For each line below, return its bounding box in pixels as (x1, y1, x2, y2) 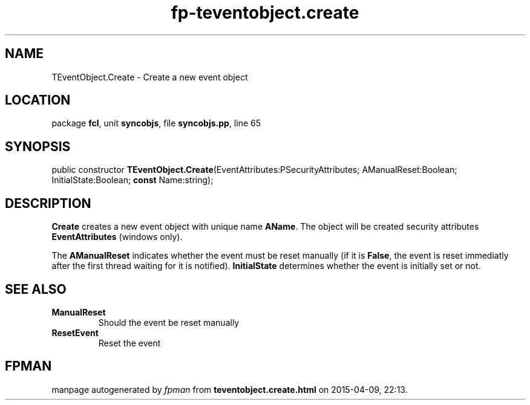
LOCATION (5, 92, 71, 108)
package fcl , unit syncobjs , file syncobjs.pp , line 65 (51, 118, 261, 129)
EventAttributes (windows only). (51, 232, 183, 242)
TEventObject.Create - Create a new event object (51, 71, 248, 82)
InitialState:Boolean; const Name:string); (51, 175, 214, 186)
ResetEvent (51, 327, 99, 338)
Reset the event (98, 337, 161, 348)
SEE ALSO (5, 281, 67, 297)
